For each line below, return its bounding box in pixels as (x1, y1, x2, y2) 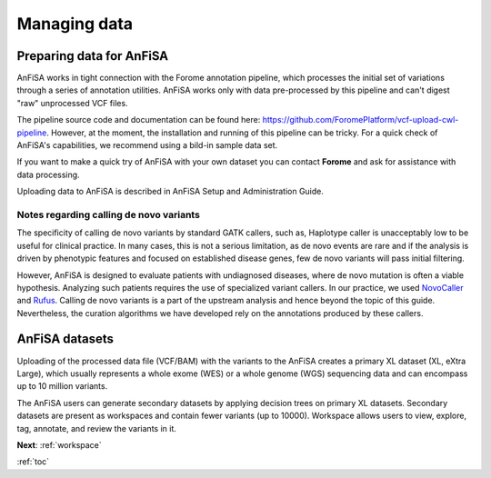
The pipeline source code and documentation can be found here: (16, 115, 261, 125)
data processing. (16, 169, 81, 180)
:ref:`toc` (16, 456, 50, 467)
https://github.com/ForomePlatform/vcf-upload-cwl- (262, 115, 459, 125)
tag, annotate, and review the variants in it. (16, 423, 177, 433)
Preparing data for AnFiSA (16, 48, 169, 64)
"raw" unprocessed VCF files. (16, 97, 128, 108)
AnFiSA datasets (16, 332, 114, 347)
